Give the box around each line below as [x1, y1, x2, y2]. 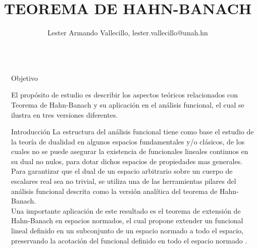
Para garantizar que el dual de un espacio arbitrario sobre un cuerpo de [11, 166, 233, 176]
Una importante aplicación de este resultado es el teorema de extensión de [11, 205, 241, 216]
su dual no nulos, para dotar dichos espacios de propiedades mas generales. [11, 156, 243, 166]
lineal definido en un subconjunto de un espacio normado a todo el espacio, [11, 225, 243, 236]
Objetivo [11, 72, 38, 83]
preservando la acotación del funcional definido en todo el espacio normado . [11, 235, 247, 245]
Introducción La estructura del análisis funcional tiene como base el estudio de [11, 126, 254, 137]
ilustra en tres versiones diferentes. [11, 109, 118, 120]
